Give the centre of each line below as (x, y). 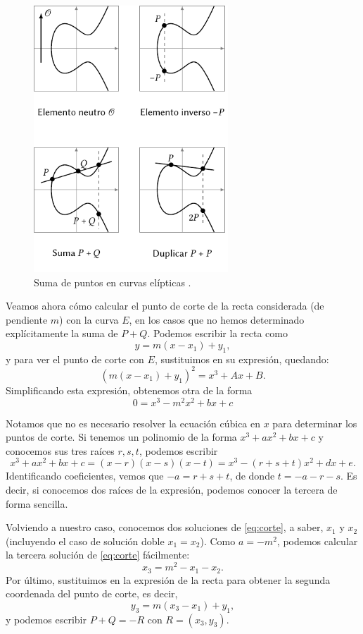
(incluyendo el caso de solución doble (85, 541)
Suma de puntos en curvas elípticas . (113, 282)
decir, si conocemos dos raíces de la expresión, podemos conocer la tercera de (172, 490)
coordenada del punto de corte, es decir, (92, 593)
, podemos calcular (317, 541)
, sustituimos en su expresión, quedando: (242, 359)
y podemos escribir (46, 619)
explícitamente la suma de (62, 333)
